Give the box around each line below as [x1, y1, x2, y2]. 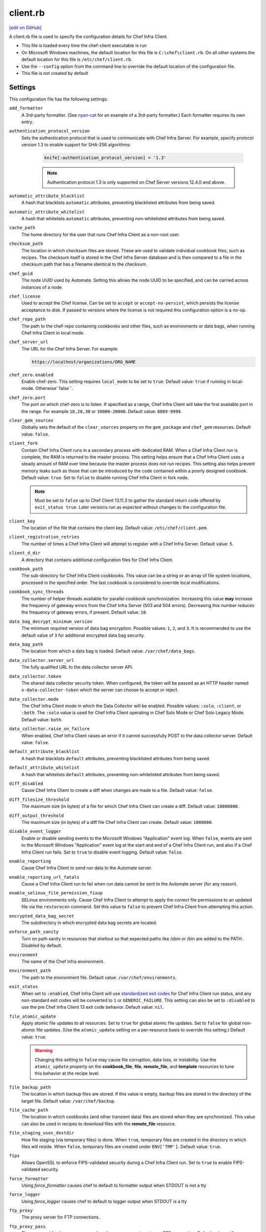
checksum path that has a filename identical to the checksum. [21, 261, 147, 267]
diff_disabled [9, 781, 43, 786]
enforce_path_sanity [9, 929, 59, 935]
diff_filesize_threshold [9, 796, 69, 802]
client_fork [9, 441, 38, 446]
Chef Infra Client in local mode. [21, 330, 85, 336]
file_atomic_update [9, 1013, 56, 1019]
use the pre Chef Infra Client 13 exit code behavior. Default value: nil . [21, 1004, 165, 1010]
